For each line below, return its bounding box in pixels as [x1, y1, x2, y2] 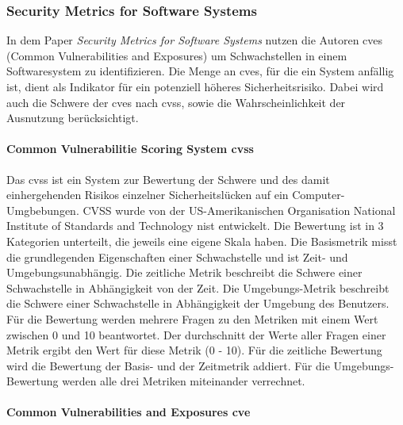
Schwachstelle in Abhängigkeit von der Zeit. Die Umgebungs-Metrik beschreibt [6, 279, 390, 296]
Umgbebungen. [6, 201, 79, 218]
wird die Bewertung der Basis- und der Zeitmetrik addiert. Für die [6, 357, 330, 373]
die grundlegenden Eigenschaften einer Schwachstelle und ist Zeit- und [6, 248, 348, 265]
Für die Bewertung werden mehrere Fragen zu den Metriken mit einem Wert [6, 310, 378, 327]
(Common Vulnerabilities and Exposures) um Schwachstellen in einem [6, 47, 347, 63]
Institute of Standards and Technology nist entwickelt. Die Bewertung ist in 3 [6, 217, 384, 234]
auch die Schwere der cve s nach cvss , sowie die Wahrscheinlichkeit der [6, 94, 346, 110]
